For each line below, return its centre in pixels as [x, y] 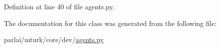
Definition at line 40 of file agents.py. [59, 6]
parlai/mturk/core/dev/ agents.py [54, 39]
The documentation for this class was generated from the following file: [110, 23]
